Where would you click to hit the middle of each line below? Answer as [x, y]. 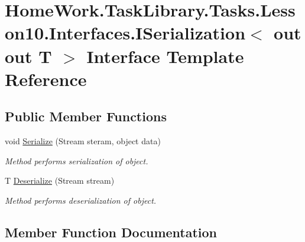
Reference [46, 79]
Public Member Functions [86, 116]
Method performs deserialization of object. [81, 200]
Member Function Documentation [111, 232]
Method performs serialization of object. [77, 160]
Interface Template [165, 56]
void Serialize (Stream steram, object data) [83, 141]
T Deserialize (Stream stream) [60, 180]
